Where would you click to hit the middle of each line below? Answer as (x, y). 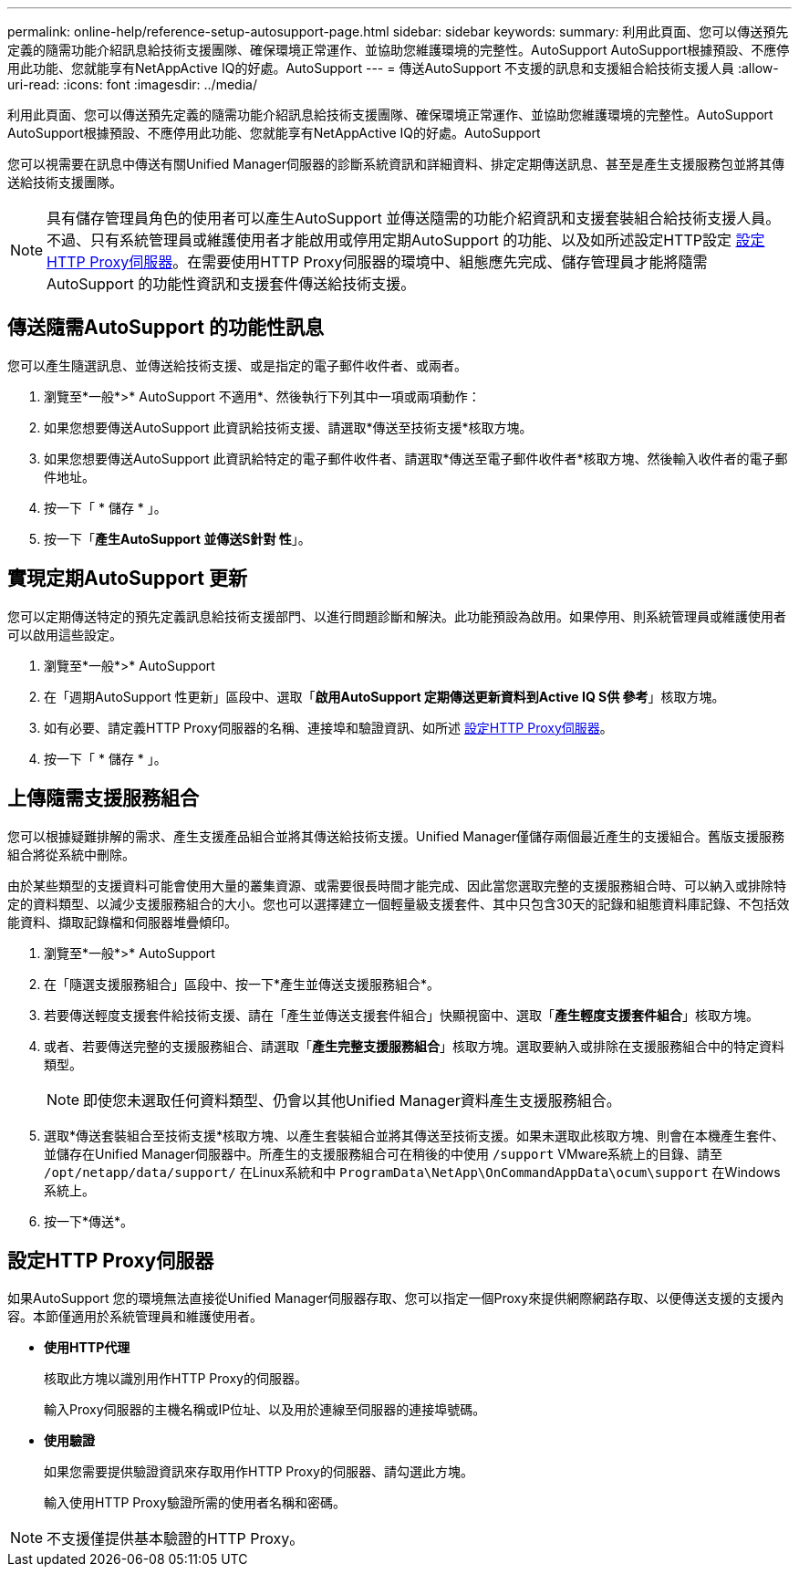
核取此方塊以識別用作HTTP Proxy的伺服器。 (176, 1379)
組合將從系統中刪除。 (71, 854)
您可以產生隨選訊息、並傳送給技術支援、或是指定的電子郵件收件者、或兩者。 (237, 365)
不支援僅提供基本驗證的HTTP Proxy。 (176, 1539)
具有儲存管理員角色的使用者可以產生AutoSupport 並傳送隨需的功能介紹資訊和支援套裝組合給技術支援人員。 (414, 218)
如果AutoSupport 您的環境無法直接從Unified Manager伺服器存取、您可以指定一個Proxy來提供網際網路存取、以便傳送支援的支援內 (396, 1298)
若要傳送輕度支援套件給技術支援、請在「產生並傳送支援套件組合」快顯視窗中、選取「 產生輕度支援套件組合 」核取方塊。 (401, 1015)
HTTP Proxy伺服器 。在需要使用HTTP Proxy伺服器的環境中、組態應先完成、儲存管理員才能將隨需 (377, 262)
